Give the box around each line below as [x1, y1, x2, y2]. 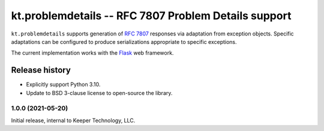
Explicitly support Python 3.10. [26, 81, 101, 88]
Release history [11, 65, 71, 75]
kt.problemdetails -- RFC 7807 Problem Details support [11, 9, 292, 22]
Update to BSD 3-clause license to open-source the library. [26, 89, 173, 96]
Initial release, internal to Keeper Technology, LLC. [11, 117, 136, 124]
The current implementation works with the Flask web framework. [11, 49, 174, 56]
